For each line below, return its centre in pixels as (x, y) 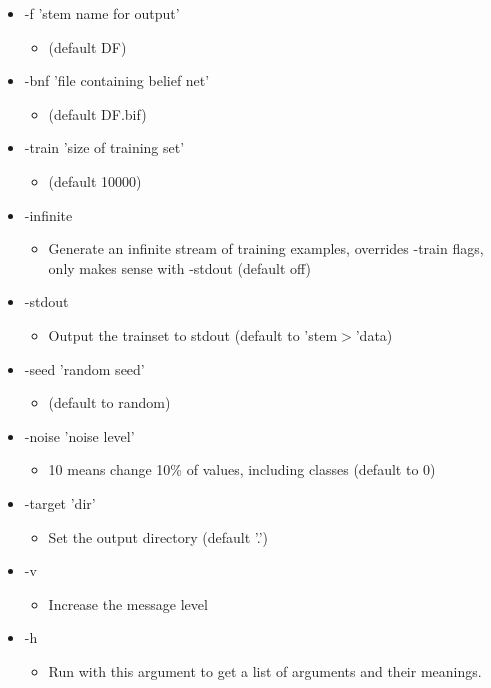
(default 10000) (95, 180)
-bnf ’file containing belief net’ (117, 80)
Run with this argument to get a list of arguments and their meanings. (265, 670)
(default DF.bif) (97, 113)
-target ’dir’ (60, 502)
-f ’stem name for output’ (102, 13)
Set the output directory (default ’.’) (158, 536)
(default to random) (109, 402)
